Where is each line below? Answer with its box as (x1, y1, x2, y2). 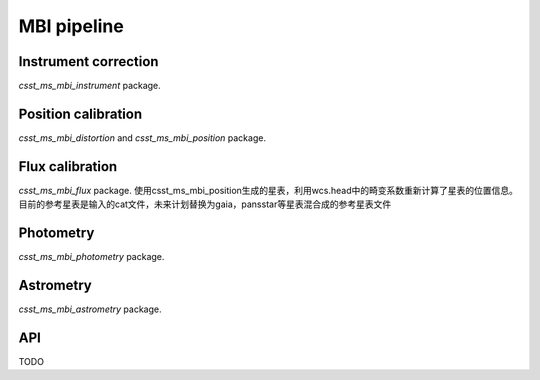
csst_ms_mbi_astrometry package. (18, 303, 162, 315)
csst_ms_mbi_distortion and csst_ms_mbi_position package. (18, 131, 267, 144)
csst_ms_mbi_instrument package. (18, 80, 162, 92)
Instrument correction (18, 53, 159, 70)
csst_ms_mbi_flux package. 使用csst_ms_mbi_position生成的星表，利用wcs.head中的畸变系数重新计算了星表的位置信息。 (18, 184, 519, 196)
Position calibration (18, 105, 143, 122)
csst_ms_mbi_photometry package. (18, 251, 165, 263)
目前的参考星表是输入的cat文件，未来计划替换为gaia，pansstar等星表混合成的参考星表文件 (18, 198, 392, 210)
